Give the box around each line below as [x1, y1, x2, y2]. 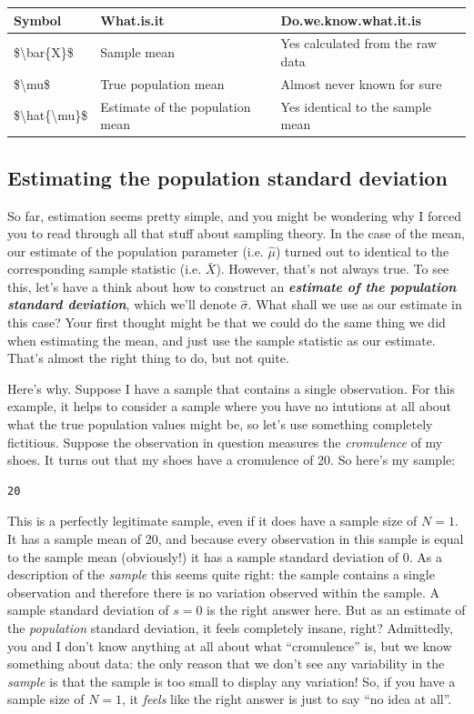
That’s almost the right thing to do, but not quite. [7, 348, 289, 367]
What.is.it [100, 10, 165, 29]
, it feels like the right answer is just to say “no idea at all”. [122, 689, 452, 709]
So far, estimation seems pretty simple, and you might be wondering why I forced [7, 206, 461, 225]
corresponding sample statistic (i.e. [7, 259, 202, 278]
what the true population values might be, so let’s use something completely [7, 415, 433, 434]
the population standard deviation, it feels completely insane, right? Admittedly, [7, 618, 453, 637]
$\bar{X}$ [14, 43, 74, 62]
